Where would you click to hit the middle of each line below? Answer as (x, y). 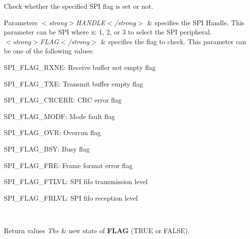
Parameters (21, 22)
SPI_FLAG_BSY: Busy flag (47, 148)
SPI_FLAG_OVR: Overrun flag (53, 132)
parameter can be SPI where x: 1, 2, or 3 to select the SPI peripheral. (108, 32)
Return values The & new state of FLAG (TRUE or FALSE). (97, 230)
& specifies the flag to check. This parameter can (173, 41)
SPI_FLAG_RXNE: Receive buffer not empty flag (80, 67)
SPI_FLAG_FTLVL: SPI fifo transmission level (76, 181)
